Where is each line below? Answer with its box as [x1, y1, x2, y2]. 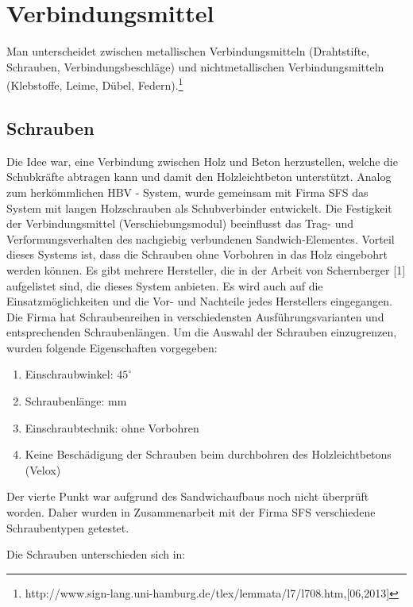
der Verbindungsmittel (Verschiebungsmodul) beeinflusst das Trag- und [6, 215, 354, 232]
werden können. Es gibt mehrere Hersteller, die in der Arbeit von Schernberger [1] [6, 261, 406, 278]
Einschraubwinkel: [25, 366, 114, 382]
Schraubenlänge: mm [25, 393, 127, 409]
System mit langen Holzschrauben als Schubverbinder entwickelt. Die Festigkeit [6, 199, 392, 216]
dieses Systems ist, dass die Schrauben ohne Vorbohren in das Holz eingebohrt [6, 246, 388, 263]
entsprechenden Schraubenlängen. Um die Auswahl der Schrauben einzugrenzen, [6, 324, 397, 340]
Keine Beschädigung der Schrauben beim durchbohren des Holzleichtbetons [25, 446, 392, 463]
